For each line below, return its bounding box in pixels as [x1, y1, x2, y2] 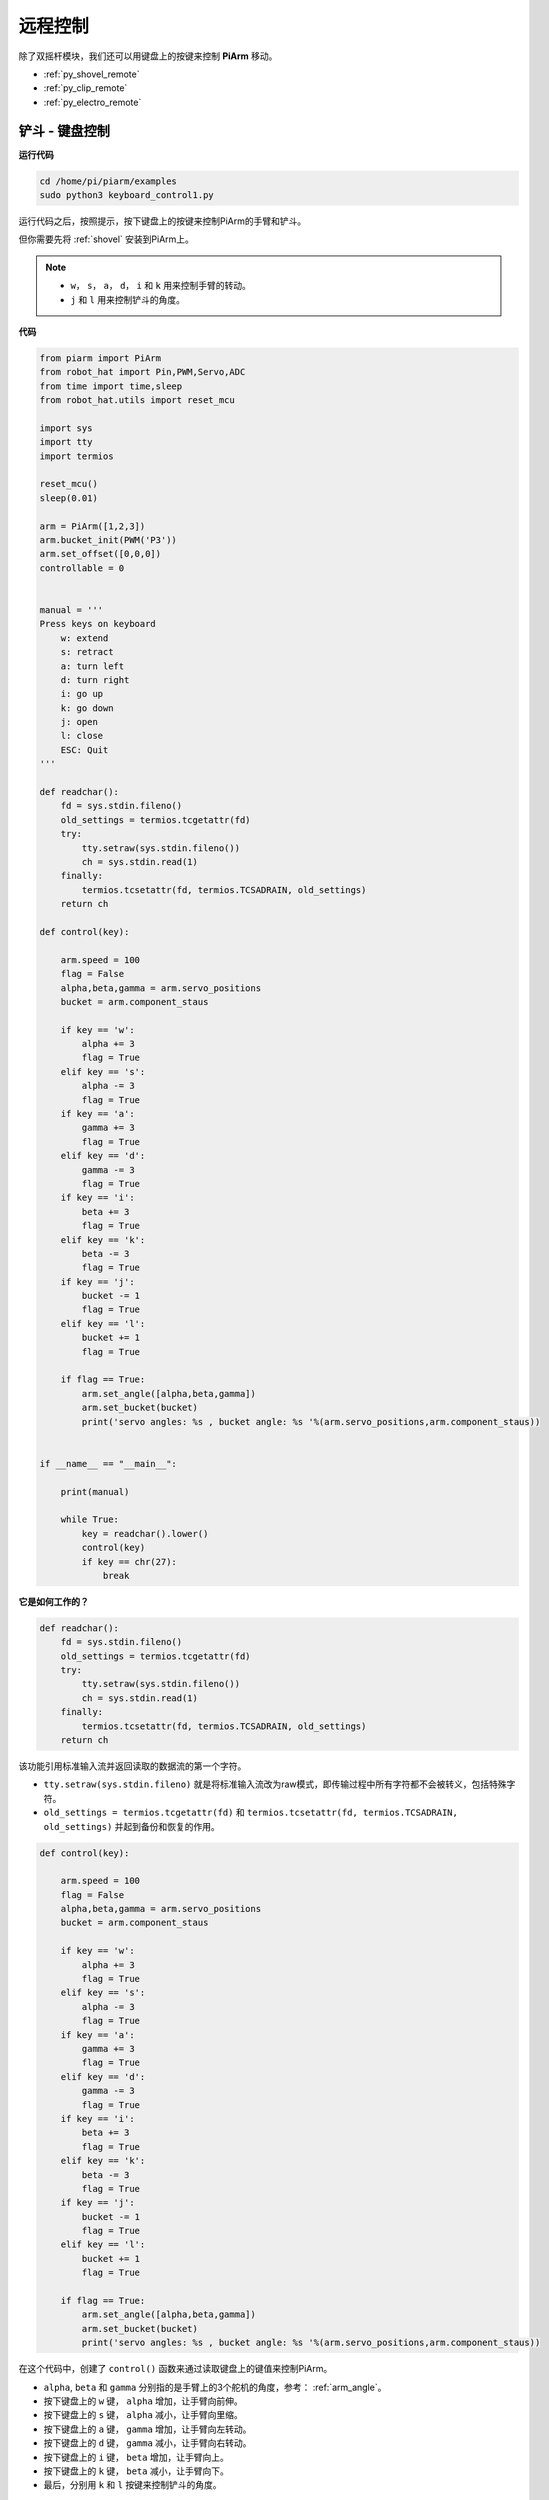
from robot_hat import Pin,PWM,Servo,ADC [39, 366, 246, 378]
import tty [39, 436, 93, 448]
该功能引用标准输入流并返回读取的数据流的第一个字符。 [18, 1760, 247, 1772]
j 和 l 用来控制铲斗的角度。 [70, 293, 185, 305]
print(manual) [60, 1486, 130, 1497]
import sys [39, 422, 93, 434]
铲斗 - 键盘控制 [18, 122, 110, 139]
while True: [60, 1514, 120, 1525]
